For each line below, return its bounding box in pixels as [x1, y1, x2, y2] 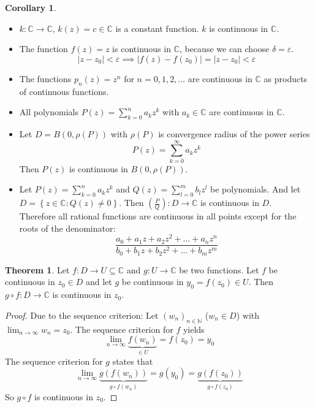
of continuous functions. [19, 85, 109, 97]
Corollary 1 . [5, 1, 56, 13]
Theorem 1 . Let [5, 263, 70, 276]
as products [264, 72, 308, 85]
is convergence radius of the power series [158, 127, 310, 140]
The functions [19, 72, 72, 85]
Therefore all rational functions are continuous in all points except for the [19, 210, 297, 223]
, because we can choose [179, 42, 270, 55]
